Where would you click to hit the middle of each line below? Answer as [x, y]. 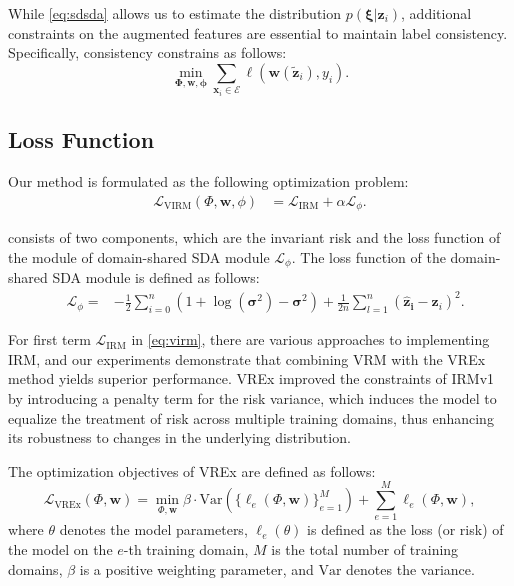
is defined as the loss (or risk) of [405, 529]
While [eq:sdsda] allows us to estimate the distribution [175, 13]
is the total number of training [365, 549]
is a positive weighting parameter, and [196, 568]
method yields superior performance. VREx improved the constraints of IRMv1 [251, 378]
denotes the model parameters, [153, 529]
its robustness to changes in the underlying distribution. [179, 437]
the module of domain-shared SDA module [139, 256]
